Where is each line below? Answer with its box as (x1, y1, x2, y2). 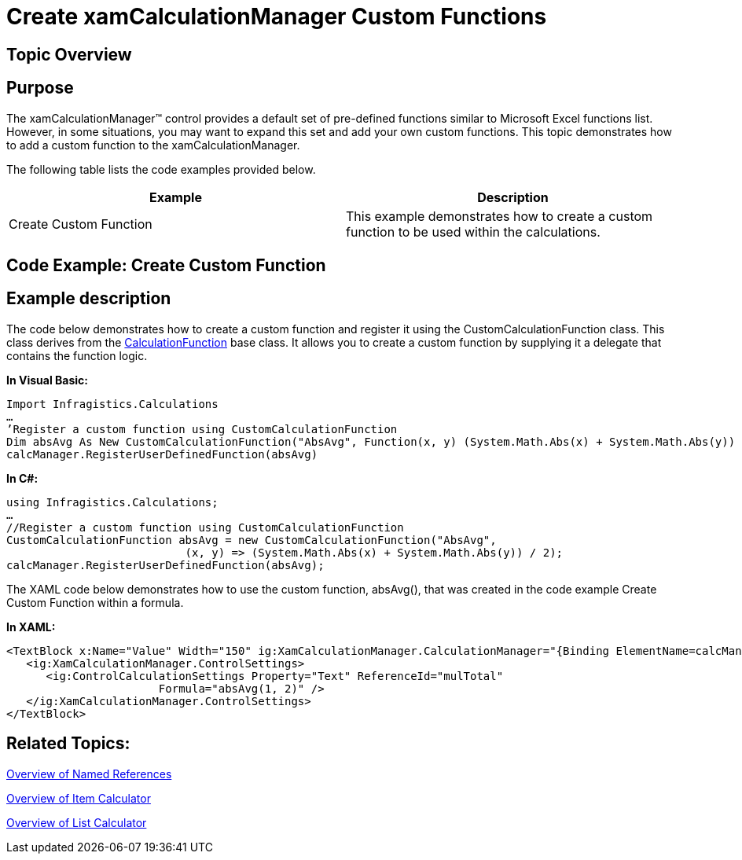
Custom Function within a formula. (6, 595, 184, 609)
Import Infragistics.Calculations (6, 397, 219, 410)
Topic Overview (6, 44, 132, 64)
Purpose (6, 78, 74, 98)
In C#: (6, 471, 39, 485)
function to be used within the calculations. (346, 223, 601, 240)
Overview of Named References (6, 766, 172, 781)
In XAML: (6, 619, 56, 634)
